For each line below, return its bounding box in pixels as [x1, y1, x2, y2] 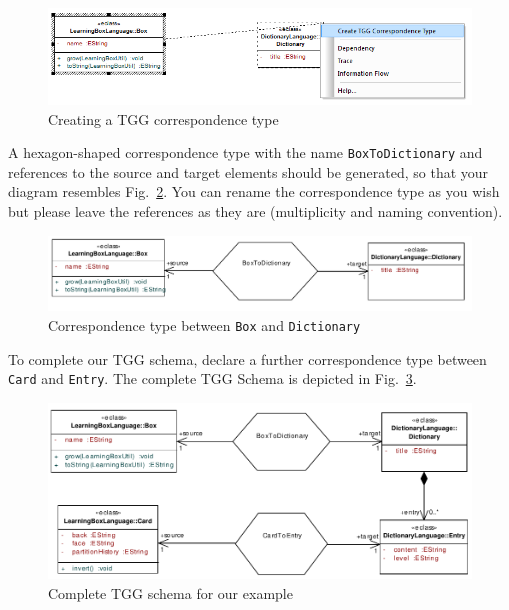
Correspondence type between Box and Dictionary [48, 314, 361, 335]
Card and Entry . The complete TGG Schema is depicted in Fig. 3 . [8, 368, 417, 389]
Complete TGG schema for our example [48, 582, 293, 603]
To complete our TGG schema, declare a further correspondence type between [8, 348, 487, 369]
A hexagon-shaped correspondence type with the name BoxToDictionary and [8, 142, 483, 163]
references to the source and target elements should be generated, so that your [8, 161, 489, 182]
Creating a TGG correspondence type [48, 108, 279, 129]
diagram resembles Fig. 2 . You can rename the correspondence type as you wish [8, 181, 500, 202]
